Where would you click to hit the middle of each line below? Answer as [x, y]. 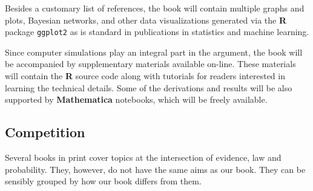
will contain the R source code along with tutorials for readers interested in [145, 76]
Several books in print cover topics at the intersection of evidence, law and [143, 157]
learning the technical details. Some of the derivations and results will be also [149, 87]
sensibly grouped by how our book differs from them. [103, 181]
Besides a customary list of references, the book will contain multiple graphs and [155, 8]
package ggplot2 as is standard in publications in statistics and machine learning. [157, 32]
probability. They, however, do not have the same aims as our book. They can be [155, 169]
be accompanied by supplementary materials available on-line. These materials [150, 64]
